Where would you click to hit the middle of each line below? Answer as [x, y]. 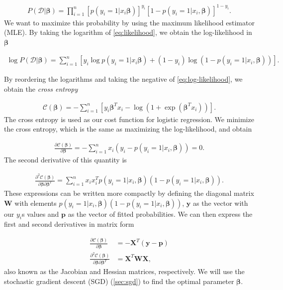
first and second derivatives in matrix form [69, 224]
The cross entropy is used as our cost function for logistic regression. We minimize [129, 119]
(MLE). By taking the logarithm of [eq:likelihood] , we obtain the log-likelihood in [128, 32]
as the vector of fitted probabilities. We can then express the [160, 214]
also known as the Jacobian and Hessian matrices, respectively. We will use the [124, 271]
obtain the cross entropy [41, 88]
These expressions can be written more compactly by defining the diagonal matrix [129, 193]
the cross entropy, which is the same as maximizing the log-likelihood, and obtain [128, 129]
